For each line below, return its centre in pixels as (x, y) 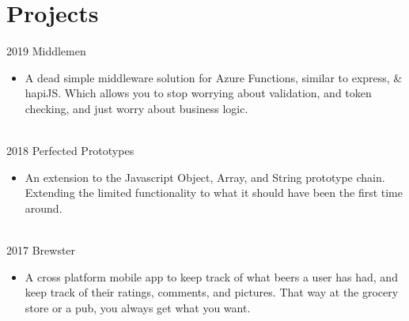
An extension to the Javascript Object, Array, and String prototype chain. (205, 177)
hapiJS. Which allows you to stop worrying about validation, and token (198, 93)
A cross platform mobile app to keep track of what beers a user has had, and (211, 276)
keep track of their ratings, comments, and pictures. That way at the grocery (212, 292)
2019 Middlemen (46, 51)
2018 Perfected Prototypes (70, 151)
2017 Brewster (41, 250)
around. (44, 208)
